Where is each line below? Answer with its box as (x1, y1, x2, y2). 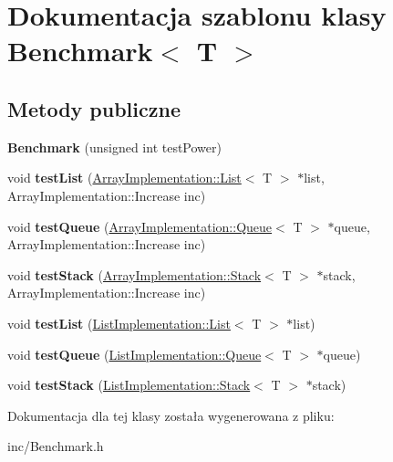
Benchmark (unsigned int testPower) (7, 137, 222, 156)
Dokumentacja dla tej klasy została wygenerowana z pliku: (7, 405, 335, 425)
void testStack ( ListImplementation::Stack (7, 375, 251, 394)
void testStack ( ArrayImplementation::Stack (7, 265, 262, 284)
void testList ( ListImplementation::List (7, 313, 231, 332)
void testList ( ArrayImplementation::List (7, 168, 242, 187)
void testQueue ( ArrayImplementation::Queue (7, 216, 273, 236)
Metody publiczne (7, 94, 181, 122)
